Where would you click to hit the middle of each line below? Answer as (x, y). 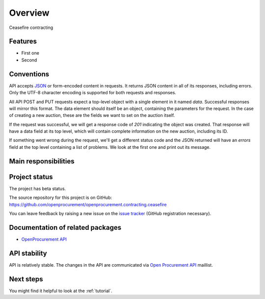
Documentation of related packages (65, 228)
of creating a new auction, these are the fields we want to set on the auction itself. (92, 115)
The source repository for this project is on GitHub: (61, 198)
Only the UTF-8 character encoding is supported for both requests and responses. (93, 93)
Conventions (29, 74)
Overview (29, 13)
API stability (28, 253)
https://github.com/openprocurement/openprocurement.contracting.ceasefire (88, 204)
